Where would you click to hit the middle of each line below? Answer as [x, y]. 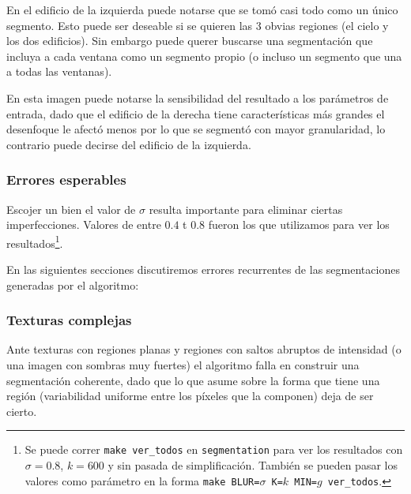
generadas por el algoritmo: [73, 284]
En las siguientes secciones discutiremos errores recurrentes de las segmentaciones [203, 269]
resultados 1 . [35, 241]
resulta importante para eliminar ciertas [246, 209]
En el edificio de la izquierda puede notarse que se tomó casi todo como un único [202, 9]
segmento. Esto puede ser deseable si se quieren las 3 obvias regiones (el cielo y [198, 25]
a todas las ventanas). [59, 71]
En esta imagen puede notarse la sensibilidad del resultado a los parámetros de [198, 97]
